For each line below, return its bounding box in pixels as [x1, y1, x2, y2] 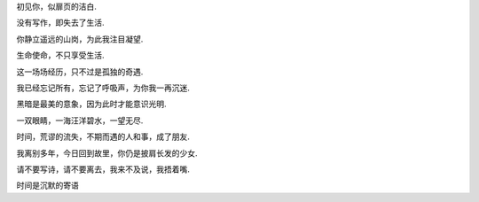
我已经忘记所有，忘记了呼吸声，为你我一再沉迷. [16, 82, 191, 93]
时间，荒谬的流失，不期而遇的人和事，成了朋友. [16, 131, 191, 142]
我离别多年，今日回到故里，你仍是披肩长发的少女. [16, 147, 199, 159]
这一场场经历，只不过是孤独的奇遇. [16, 66, 144, 77]
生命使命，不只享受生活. [16, 50, 106, 61]
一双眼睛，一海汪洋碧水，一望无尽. [16, 115, 144, 126]
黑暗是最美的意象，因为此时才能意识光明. [16, 98, 168, 110]
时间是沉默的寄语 [16, 180, 79, 190]
